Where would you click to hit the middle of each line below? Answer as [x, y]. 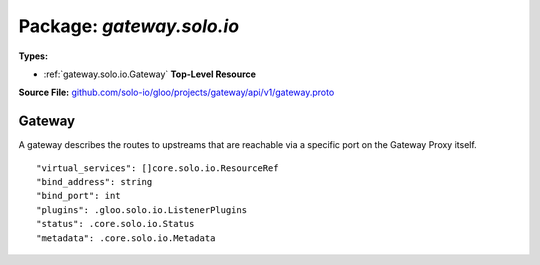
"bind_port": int [78, 196]
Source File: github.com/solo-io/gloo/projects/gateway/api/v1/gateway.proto [176, 92]
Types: [33, 56]
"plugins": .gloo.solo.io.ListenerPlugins [142, 209]
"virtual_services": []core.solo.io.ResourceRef [157, 168]
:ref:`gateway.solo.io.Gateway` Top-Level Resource [150, 74]
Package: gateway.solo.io [129, 26]
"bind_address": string [94, 182]
